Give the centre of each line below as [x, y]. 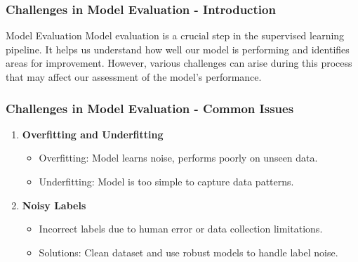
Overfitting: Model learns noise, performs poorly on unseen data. [178, 158]
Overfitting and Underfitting [93, 134]
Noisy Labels [54, 205]
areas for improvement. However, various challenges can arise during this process [179, 63]
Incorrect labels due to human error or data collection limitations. [181, 229]
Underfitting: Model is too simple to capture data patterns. [166, 181]
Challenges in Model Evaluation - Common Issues [150, 108]
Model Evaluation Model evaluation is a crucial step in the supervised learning [175, 35]
